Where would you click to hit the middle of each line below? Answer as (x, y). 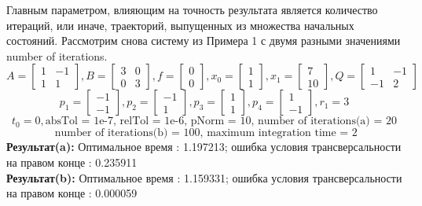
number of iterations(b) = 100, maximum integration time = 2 (206, 133)
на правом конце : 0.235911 (72, 162)
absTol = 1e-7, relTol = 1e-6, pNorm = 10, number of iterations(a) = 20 (221, 121)
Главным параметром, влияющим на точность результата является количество (192, 9)
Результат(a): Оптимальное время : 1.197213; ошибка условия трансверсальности (204, 147)
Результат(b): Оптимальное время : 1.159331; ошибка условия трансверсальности (204, 177)
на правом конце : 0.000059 (72, 193)
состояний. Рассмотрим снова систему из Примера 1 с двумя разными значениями (204, 40)
